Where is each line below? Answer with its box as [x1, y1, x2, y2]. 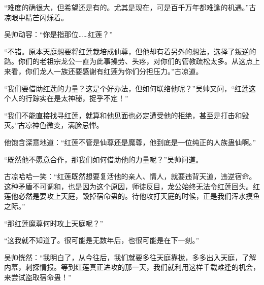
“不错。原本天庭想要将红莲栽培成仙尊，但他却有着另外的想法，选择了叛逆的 [4, 46, 256, 56]
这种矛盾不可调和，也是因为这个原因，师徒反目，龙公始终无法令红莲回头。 [4, 181, 253, 191]
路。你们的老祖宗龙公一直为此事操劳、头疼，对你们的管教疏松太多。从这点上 [4, 56, 260, 66]
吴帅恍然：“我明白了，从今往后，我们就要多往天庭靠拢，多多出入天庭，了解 [4, 252, 256, 262]
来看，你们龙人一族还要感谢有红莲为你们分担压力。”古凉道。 [4, 65, 203, 76]
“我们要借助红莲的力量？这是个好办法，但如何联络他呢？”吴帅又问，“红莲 [4, 83, 249, 93]
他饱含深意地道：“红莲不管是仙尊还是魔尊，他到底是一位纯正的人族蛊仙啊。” [4, 136, 256, 147]
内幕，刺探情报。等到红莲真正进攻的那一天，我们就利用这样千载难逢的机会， [4, 262, 260, 272]
